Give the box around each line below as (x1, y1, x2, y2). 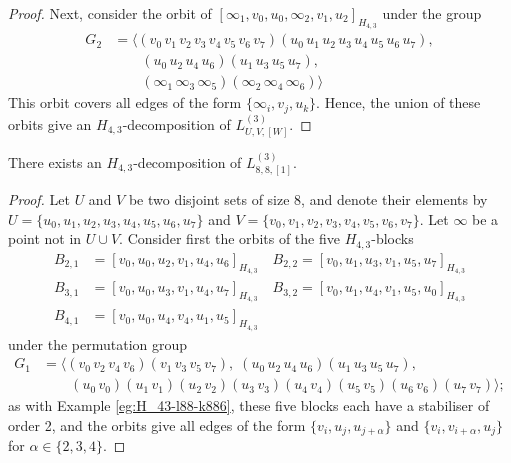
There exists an (8, 151, 102, 172)
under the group (382, 3, 482, 23)
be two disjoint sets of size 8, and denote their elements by (128, 189, 488, 210)
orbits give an (8, 113, 92, 134)
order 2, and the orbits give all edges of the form (8, 414, 306, 435)
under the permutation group (8, 333, 188, 354)
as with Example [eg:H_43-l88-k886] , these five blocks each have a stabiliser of (8, 395, 490, 416)
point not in (8, 228, 82, 249)
